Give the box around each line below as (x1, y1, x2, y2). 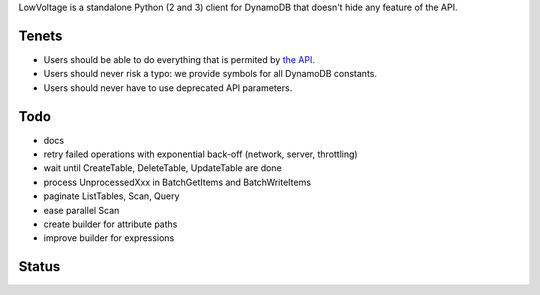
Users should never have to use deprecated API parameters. (43, 81, 293, 94)
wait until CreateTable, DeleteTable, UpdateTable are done (43, 162, 282, 174)
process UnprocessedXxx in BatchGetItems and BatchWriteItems (43, 176, 312, 188)
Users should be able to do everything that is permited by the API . (43, 53, 315, 65)
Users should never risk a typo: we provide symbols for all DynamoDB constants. (43, 68, 377, 80)
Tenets (18, 27, 63, 44)
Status (18, 258, 61, 275)
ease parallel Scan (43, 204, 120, 216)
